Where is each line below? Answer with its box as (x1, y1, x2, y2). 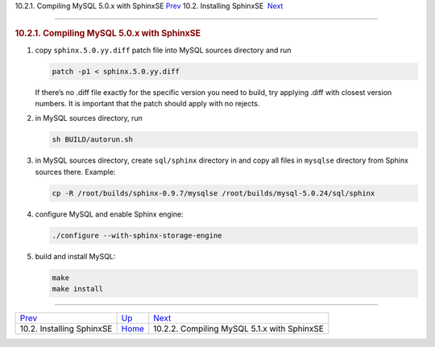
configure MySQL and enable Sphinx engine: (35, 209, 184, 219)
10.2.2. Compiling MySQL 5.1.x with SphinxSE (153, 323, 324, 334)
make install (52, 284, 104, 294)
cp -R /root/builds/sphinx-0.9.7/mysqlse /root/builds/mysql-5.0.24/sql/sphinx (52, 188, 375, 197)
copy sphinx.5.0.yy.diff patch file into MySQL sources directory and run (35, 45, 292, 55)
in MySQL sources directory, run (35, 114, 143, 123)
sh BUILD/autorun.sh (52, 135, 133, 144)
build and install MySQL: (35, 251, 116, 261)
